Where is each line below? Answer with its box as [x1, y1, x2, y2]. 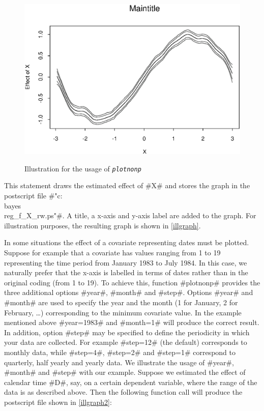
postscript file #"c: [4, 190, 63, 201]
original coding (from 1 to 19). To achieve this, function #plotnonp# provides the [4, 277, 260, 287]
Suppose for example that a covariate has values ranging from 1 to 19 [4, 247, 221, 258]
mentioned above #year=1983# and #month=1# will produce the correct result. [4, 317, 259, 328]
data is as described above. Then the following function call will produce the [4, 387, 243, 397]
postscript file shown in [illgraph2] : [4, 396, 112, 407]
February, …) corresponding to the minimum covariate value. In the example [4, 307, 242, 317]
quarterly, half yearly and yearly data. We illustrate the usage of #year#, [4, 357, 234, 367]
